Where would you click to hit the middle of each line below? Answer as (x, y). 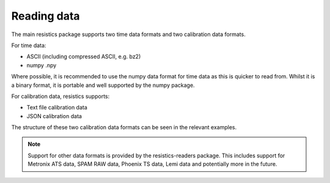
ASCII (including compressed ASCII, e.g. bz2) (84, 57)
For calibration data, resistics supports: (61, 96)
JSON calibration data (54, 116)
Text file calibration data (57, 108)
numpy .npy (42, 65)
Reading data (46, 16)
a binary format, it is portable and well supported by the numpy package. (103, 85)
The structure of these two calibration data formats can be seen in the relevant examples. (124, 127)
